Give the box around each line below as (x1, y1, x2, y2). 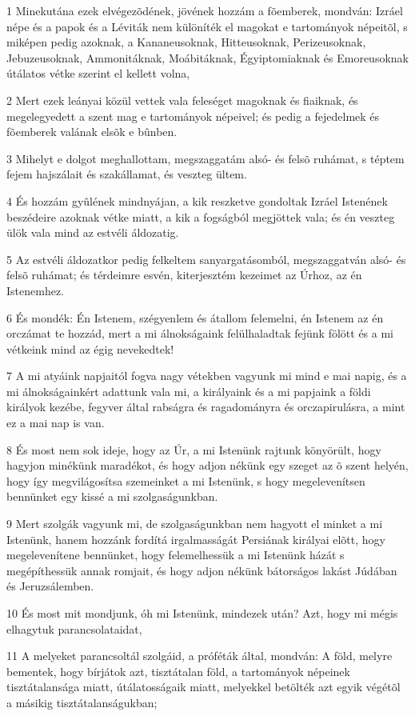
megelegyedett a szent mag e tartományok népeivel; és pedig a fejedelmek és (6, 107, 380, 124)
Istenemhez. (6, 282, 65, 298)
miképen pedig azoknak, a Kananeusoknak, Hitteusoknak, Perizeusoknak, (6, 34, 366, 50)
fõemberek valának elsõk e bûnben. (6, 123, 178, 140)
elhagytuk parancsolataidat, (6, 620, 142, 637)
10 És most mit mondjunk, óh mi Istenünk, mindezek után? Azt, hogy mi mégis (6, 605, 398, 621)
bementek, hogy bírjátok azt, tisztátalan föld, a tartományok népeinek (6, 662, 350, 679)
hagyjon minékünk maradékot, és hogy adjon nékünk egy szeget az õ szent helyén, (6, 457, 409, 474)
